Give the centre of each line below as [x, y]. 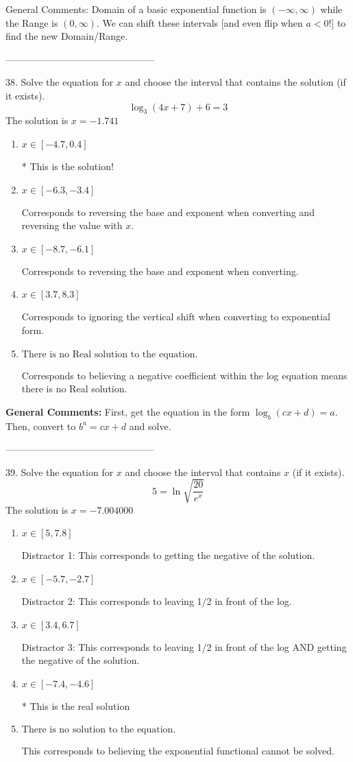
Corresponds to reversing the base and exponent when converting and [168, 212]
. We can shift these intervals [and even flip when [199, 22]
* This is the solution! [68, 166]
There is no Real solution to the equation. [110, 354]
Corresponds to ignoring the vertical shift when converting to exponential [176, 317]
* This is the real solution [76, 705]
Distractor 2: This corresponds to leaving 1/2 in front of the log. [157, 601]
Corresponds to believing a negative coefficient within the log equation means [184, 375]
